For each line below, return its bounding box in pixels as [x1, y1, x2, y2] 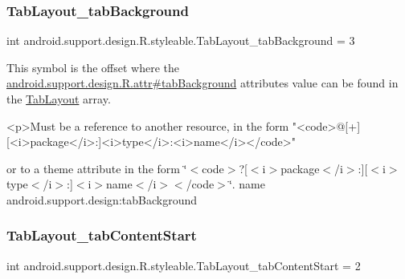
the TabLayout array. [6, 91, 111, 107]
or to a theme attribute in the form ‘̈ [6, 160, 187, 176]
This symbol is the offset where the [6, 59, 179, 75]
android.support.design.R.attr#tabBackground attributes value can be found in [6, 75, 399, 91]
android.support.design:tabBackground [6, 191, 197, 208]
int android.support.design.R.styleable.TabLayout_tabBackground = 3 [6, 32, 355, 49]
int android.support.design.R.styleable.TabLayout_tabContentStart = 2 [6, 257, 361, 273]
